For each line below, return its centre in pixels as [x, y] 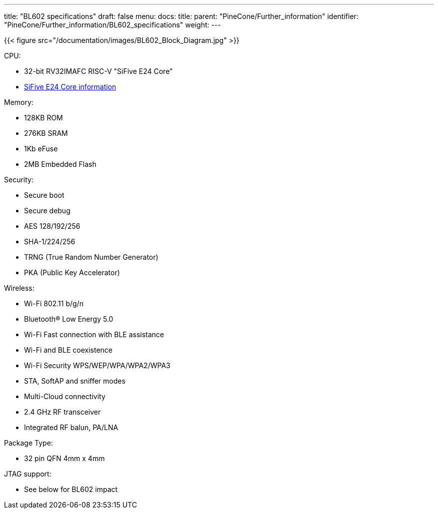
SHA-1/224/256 [50, 242]
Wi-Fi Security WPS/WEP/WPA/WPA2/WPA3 [97, 365]
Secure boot [44, 195]
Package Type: [28, 443]
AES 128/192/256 [52, 226]
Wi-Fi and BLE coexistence [68, 350]
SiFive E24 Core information [70, 87]
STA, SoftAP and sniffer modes [75, 381]
